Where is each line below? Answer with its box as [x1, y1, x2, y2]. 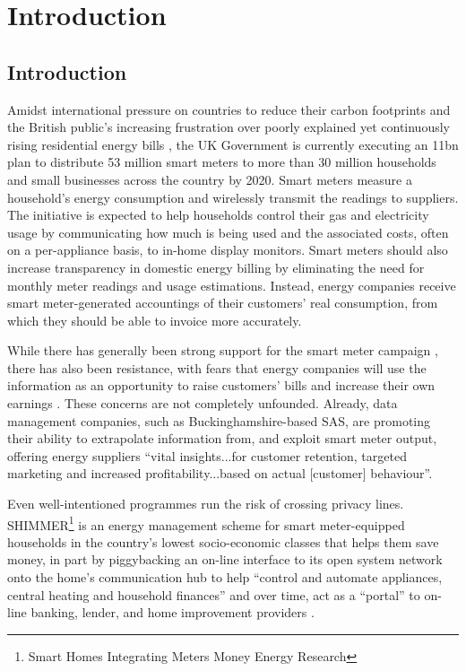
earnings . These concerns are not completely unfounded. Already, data [7, 394, 398, 413]
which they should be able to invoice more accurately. [7, 310, 302, 329]
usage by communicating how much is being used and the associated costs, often [7, 222, 449, 241]
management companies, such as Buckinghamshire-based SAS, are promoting [7, 411, 431, 430]
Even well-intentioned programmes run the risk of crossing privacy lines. [7, 494, 404, 513]
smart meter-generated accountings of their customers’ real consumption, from [7, 293, 438, 312]
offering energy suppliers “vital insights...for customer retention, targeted [7, 446, 407, 465]
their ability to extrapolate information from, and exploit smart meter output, [7, 429, 437, 448]
